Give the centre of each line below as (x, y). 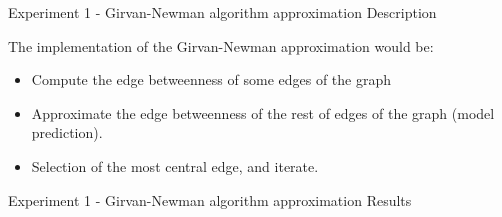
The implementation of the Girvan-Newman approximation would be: (221, 45)
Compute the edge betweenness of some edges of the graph (211, 79)
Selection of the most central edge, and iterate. (175, 165)
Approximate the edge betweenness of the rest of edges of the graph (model (263, 112)
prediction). (67, 132)
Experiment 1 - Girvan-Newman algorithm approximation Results (210, 199)
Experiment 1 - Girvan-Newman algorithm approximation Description (222, 12)
